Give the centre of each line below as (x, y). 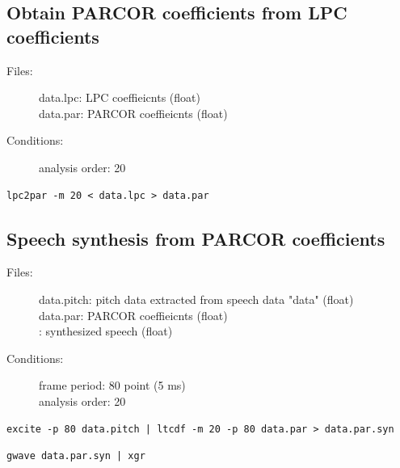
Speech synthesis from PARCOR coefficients (196, 238)
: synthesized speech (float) (106, 331)
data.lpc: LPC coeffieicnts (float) (120, 97)
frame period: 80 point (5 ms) (112, 385)
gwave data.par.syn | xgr (76, 456)
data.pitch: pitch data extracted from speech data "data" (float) (196, 299)
